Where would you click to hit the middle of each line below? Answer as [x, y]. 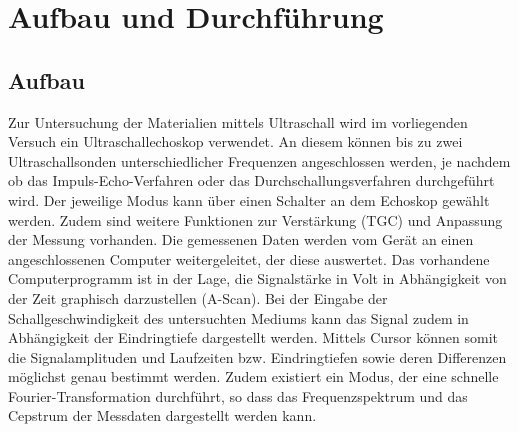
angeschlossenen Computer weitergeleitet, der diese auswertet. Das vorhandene [249, 258]
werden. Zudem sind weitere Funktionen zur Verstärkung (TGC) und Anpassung [255, 219]
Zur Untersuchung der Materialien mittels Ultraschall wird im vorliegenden [238, 121]
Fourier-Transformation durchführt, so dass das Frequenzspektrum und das [238, 395]
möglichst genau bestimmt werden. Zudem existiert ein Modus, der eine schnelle [253, 376]
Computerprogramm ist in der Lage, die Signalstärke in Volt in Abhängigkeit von [257, 278]
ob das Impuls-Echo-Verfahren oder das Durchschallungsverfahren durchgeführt [251, 180]
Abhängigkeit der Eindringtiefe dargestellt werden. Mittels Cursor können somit [253, 337]
